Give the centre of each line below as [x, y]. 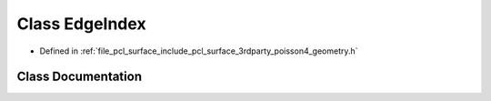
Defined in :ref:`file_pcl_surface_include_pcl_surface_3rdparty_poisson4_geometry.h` [199, 51]
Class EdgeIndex [81, 24]
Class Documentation [80, 77]
